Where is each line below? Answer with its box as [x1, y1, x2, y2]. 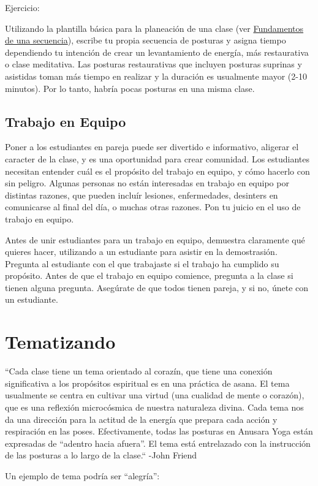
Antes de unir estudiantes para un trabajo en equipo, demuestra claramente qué [5, 233, 305, 246]
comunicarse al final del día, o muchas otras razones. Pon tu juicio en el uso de [5, 200, 301, 213]
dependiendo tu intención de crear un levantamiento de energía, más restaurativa [5, 45, 309, 58]
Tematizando [5, 329, 116, 354]
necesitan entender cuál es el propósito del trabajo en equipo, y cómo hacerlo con [5, 164, 310, 177]
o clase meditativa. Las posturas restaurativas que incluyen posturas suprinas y [5, 58, 302, 70]
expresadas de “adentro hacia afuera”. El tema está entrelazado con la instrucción [5, 436, 311, 449]
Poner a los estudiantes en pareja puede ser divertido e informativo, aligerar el [5, 140, 299, 153]
